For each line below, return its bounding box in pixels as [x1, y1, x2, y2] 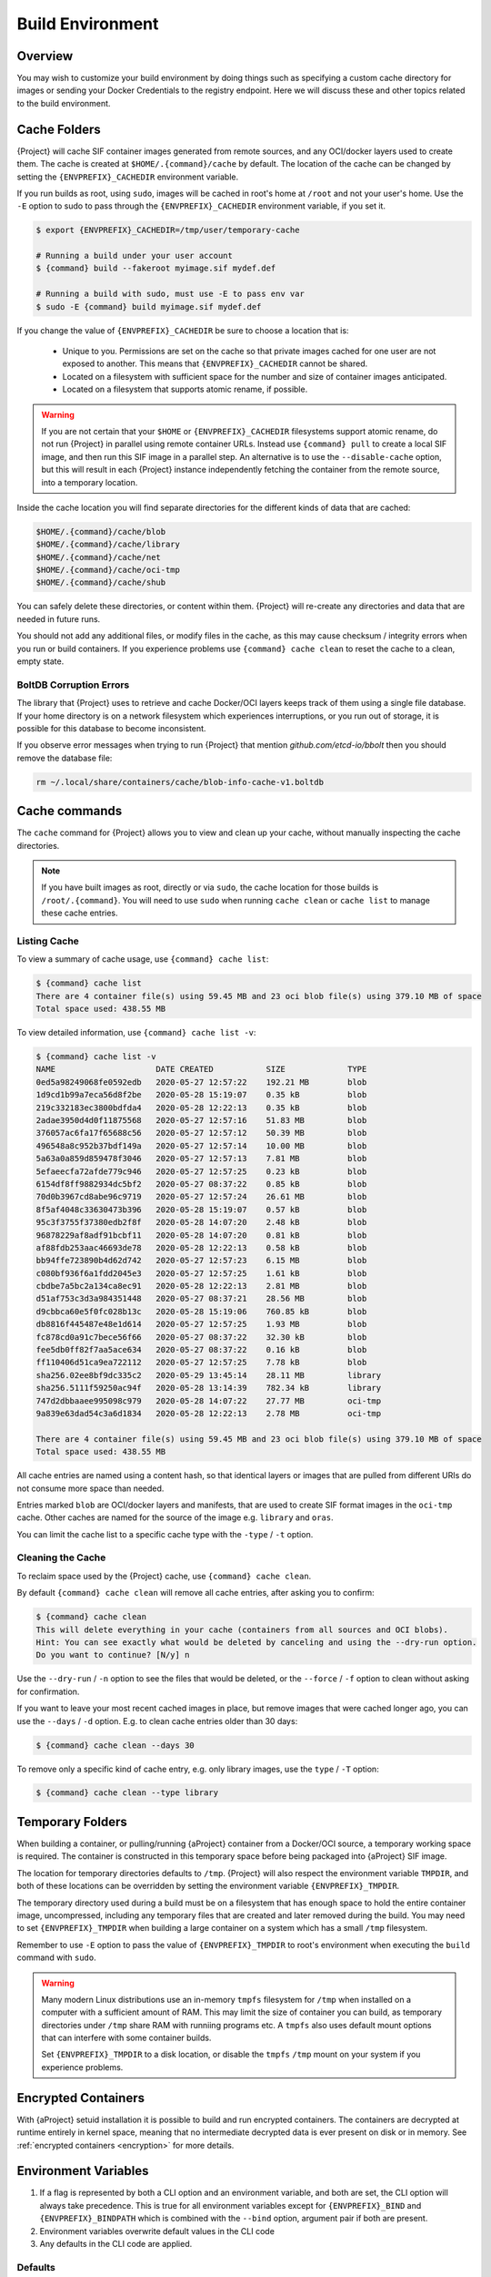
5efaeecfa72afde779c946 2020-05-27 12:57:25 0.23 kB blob [35, 1166, 367, 1177]
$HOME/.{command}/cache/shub [35, 577, 166, 587]
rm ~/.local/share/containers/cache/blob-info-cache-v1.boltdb [35, 777, 325, 787]
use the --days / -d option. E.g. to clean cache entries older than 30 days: [16, 1715, 298, 1726]
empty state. [16, 656, 65, 667]
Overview [16, 48, 74, 64]
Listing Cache [16, 934, 79, 947]
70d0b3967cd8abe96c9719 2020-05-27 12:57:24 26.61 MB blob [35, 1191, 367, 1202]
